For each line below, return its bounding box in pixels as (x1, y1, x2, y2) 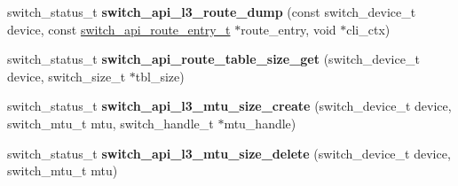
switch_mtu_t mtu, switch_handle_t (7, 113, 214, 132)
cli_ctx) (346, 19, 391, 38)
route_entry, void (241, 19, 336, 38)
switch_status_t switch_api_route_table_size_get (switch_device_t (7, 50, 420, 68)
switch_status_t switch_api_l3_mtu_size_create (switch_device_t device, (7, 97, 452, 115)
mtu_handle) (224, 113, 296, 132)
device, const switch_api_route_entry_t (7, 19, 231, 38)
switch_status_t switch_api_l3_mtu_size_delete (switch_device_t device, (7, 143, 451, 162)
